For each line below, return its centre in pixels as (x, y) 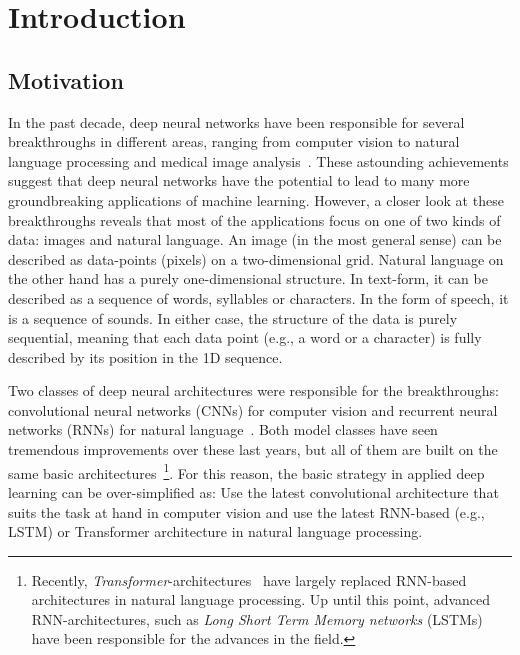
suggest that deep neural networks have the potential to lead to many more (239, 180)
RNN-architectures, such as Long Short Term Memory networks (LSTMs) (257, 618)
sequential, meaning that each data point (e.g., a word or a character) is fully (245, 337)
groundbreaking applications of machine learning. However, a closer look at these (256, 199)
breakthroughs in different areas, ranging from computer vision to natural (234, 141)
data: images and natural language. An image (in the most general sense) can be (255, 239)
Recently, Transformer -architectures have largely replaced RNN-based (249, 579)
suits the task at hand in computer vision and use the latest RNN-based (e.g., (246, 511)
